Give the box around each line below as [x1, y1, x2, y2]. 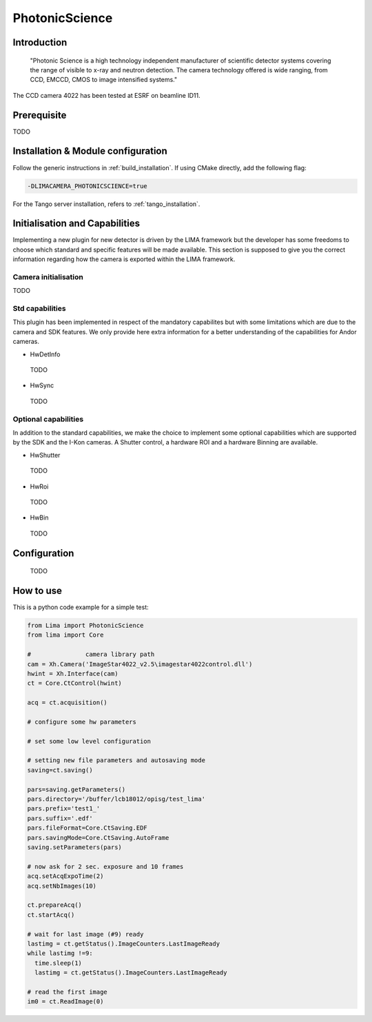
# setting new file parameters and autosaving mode [27, 757, 206, 764]
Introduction [12, 37, 68, 48]
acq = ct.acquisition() [27, 699, 108, 706]
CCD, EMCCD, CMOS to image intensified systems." [30, 76, 178, 84]
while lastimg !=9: [27, 950, 93, 957]
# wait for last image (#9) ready [27, 930, 144, 938]
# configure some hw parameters [27, 717, 137, 726]
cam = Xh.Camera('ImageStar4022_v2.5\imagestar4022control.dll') [27, 660, 253, 668]
